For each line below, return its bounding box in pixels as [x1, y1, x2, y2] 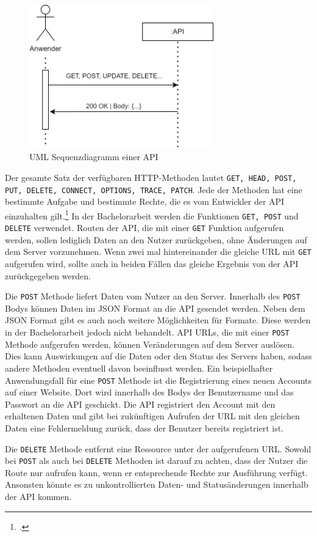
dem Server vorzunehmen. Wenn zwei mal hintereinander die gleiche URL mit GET [5, 245, 312, 258]
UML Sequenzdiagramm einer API [29, 150, 158, 163]
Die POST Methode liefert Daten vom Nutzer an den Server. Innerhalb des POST [5, 290, 301, 303]
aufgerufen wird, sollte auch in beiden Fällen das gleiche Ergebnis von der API [5, 257, 299, 270]
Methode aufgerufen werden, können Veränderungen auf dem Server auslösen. [5, 337, 294, 350]
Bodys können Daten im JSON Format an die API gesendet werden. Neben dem [5, 301, 305, 314]
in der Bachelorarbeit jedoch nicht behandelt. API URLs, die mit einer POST [5, 326, 290, 339]
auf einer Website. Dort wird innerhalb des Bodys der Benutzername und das [5, 386, 294, 398]
